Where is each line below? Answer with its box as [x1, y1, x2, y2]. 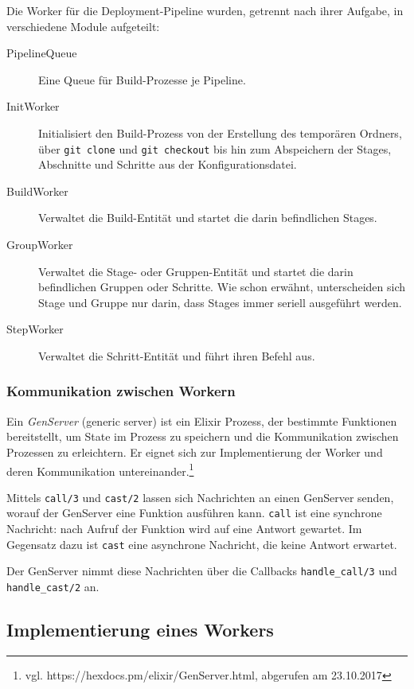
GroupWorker [6, 236, 73, 252]
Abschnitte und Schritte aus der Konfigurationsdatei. [38, 156, 297, 173]
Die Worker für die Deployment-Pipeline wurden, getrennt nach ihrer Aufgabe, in [6, 2, 404, 18]
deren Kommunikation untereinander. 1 [6, 460, 194, 479]
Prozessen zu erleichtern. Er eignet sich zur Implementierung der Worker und [6, 443, 383, 460]
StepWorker [6, 321, 64, 337]
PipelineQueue [6, 45, 77, 61]
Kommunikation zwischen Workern [6, 381, 236, 401]
